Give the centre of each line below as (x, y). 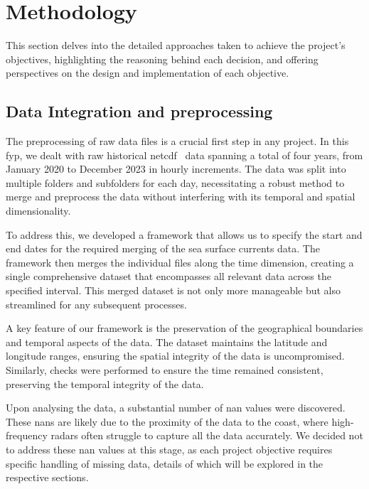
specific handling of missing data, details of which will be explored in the (165, 463)
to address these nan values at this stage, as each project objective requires (169, 449)
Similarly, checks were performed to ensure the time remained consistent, (165, 370)
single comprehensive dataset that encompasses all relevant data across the (169, 276)
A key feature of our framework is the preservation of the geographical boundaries (184, 328)
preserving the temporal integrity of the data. (105, 383)
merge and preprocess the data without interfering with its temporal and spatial (181, 197)
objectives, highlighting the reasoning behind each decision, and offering (162, 59)
